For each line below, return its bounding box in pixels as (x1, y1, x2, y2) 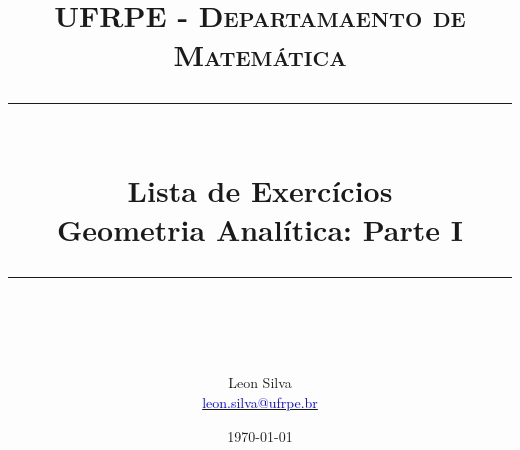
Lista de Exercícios (127, 169, 393, 210)
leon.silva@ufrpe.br (202, 391, 318, 412)
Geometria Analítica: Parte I (57, 208, 463, 249)
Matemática (173, 34, 347, 75)
